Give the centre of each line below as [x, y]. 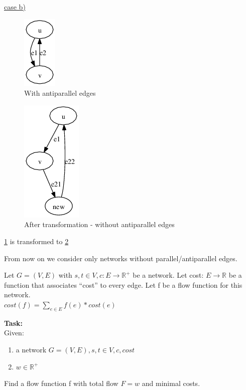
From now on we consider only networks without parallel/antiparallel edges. [121, 258]
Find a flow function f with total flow [61, 383]
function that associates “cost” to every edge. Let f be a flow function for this [123, 284]
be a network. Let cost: [168, 275]
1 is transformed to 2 [36, 241]
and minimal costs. [171, 383]
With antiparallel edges [60, 93]
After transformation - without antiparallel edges [99, 224]
